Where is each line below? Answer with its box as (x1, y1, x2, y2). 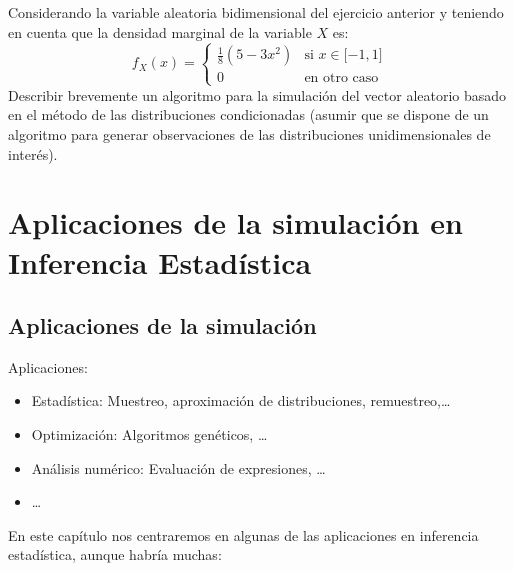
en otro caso (304, 71, 379, 86)
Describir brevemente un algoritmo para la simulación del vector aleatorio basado (8, 84, 507, 105)
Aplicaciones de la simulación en (8, 202, 463, 243)
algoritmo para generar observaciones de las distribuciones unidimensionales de (8, 123, 491, 144)
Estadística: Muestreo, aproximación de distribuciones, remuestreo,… (31, 390, 451, 411)
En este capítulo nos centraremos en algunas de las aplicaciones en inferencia (8, 524, 479, 545)
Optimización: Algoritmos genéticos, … (31, 424, 268, 445)
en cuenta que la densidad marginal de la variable (8, 21, 312, 42)
